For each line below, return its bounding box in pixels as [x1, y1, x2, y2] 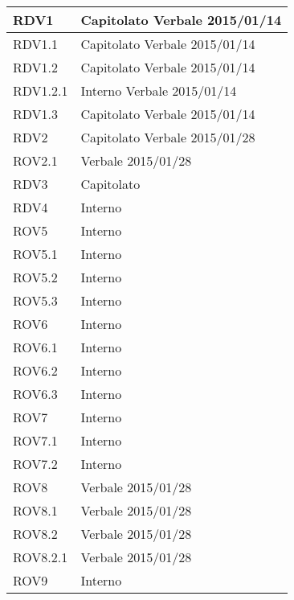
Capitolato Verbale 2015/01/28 [80, 128, 255, 146]
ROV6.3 [13, 384, 58, 403]
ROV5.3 [13, 291, 58, 310]
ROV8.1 [13, 501, 58, 520]
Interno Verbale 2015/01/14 [80, 81, 237, 100]
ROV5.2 [13, 268, 58, 286]
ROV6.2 [13, 361, 58, 380]
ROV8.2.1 [13, 548, 68, 566]
